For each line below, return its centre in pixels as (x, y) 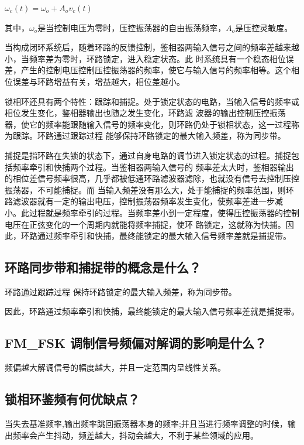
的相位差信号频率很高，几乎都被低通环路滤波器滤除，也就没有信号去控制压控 (152, 178)
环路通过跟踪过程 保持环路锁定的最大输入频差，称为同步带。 (121, 291)
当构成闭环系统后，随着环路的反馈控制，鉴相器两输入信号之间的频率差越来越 (152, 47)
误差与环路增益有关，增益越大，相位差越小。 (99, 81)
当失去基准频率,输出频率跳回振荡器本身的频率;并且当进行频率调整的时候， (146, 424)
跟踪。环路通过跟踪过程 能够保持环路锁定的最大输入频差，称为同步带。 (149, 136)
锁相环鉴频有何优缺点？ (72, 399)
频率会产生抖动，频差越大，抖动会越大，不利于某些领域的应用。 (135, 435)
